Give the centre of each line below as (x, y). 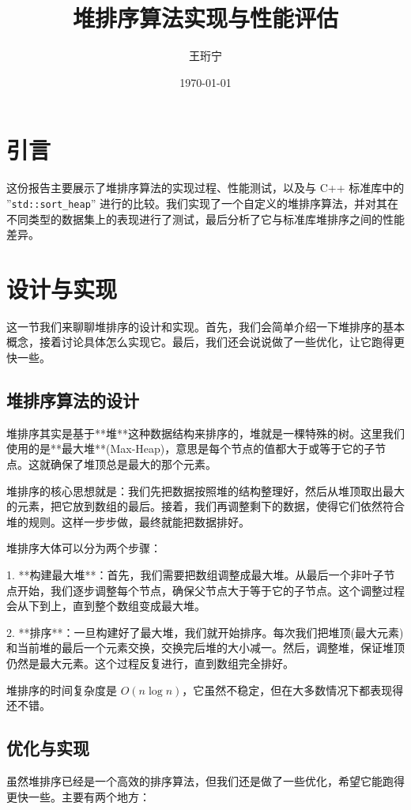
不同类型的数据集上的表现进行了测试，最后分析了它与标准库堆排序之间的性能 (205, 219)
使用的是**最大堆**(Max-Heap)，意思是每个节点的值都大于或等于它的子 (191, 448)
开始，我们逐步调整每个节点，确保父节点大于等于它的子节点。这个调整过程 (211, 590)
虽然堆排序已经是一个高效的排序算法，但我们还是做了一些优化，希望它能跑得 (205, 780)
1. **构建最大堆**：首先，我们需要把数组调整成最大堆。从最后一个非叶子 (195, 574)
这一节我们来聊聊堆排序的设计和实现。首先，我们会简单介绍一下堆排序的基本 (205, 326)
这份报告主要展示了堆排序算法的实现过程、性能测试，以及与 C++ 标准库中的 (205, 188)
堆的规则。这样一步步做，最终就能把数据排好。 (128, 521)
